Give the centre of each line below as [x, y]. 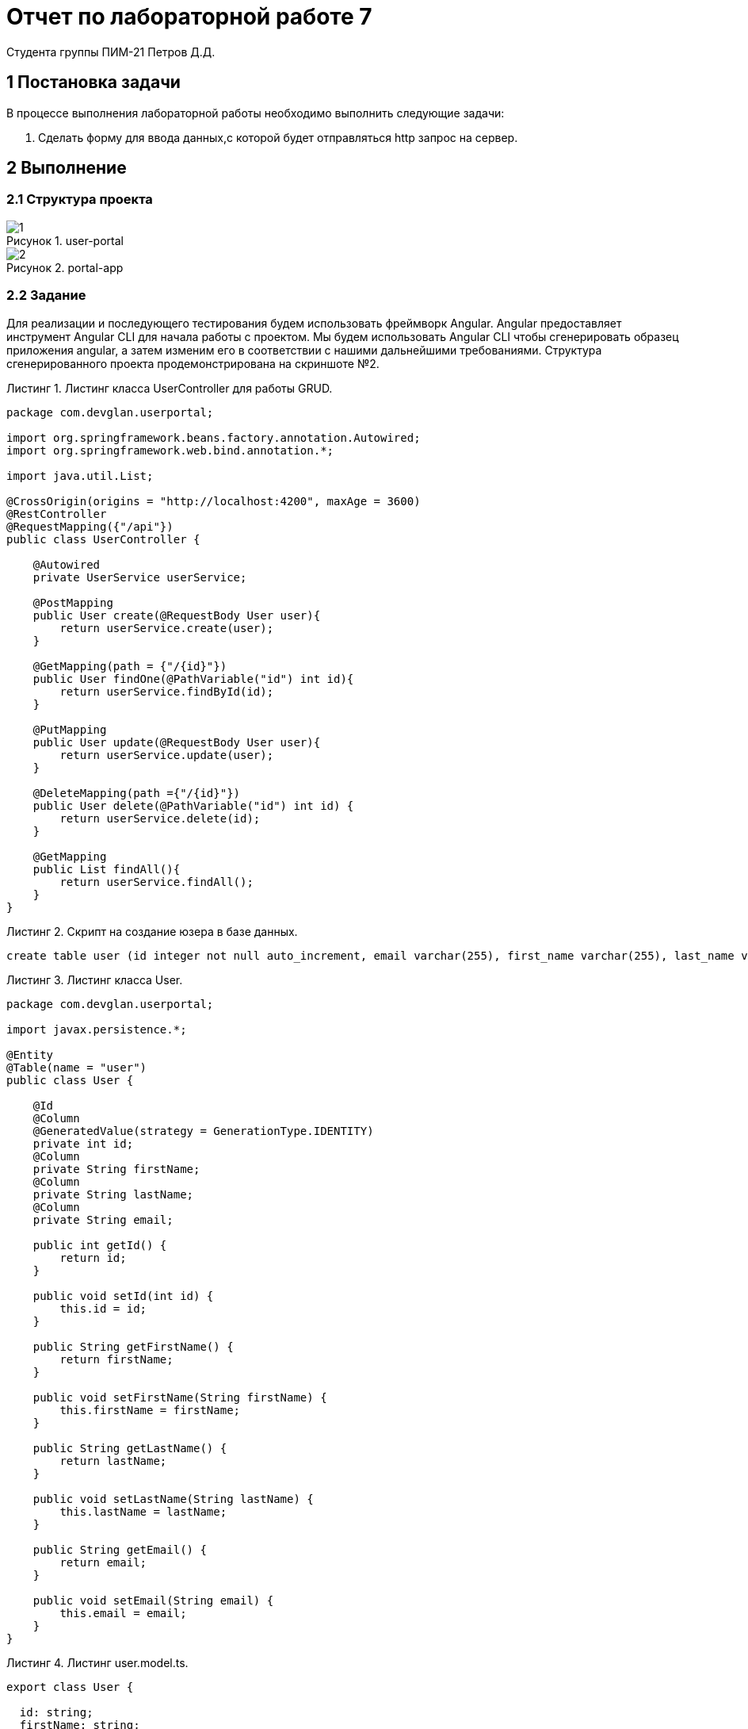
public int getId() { [100, 1245]
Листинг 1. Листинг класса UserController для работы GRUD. [170, 388]
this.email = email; [123, 1613]
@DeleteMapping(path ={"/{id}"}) [137, 793]
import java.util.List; [80, 475]
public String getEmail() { [120, 1549]
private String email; [103, 1219]
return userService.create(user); [167, 628]
